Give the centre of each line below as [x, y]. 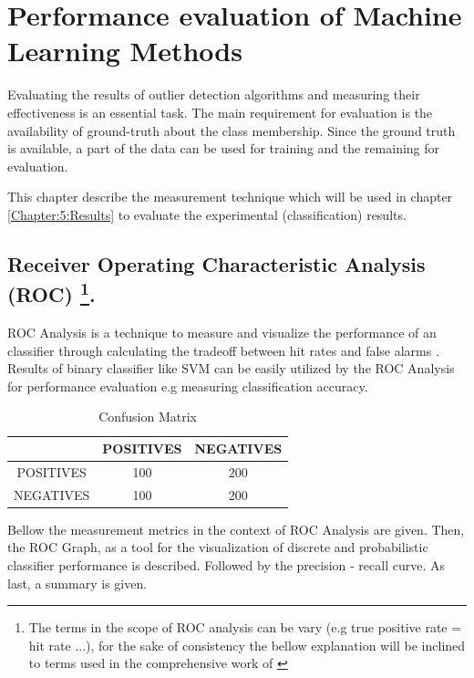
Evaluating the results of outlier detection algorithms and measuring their [214, 94]
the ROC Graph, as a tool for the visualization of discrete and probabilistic [218, 547]
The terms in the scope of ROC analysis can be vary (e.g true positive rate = [245, 627]
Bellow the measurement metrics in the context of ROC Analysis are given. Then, [236, 529]
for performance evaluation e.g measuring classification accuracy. [188, 386]
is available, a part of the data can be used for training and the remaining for [224, 148]
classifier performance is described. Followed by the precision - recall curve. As [227, 565]
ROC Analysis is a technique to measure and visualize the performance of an [222, 333]
